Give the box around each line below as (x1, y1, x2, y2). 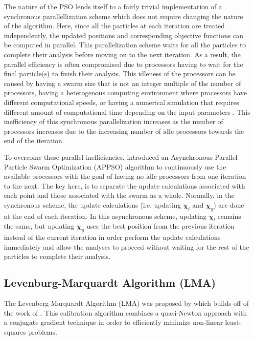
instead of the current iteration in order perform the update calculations (4, 232, 221, 242)
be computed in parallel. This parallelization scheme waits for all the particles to (4, 40, 246, 50)
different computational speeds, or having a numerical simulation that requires (4, 97, 239, 107)
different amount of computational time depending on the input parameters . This (4, 106, 251, 117)
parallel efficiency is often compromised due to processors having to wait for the (4, 59, 243, 69)
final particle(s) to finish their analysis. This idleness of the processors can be (4, 68, 236, 79)
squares (4, 327, 26, 337)
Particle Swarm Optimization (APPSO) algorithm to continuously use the (4, 161, 226, 171)
